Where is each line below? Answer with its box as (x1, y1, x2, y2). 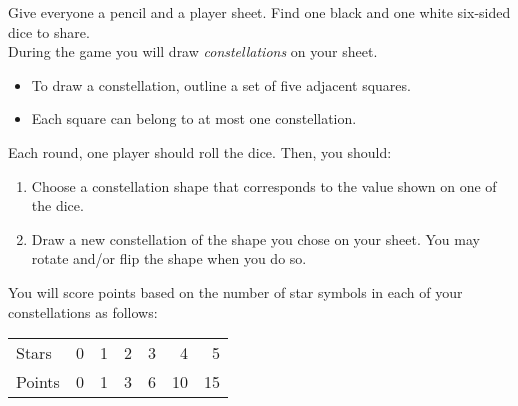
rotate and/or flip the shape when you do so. (31, 248, 307, 269)
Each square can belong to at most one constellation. (31, 108, 357, 129)
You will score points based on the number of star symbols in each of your (8, 281, 463, 302)
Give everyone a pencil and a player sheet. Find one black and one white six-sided (8, 2, 511, 22)
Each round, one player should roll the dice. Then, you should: (8, 141, 392, 162)
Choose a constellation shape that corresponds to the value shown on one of (31, 175, 497, 196)
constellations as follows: (8, 301, 158, 322)
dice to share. (8, 21, 90, 42)
